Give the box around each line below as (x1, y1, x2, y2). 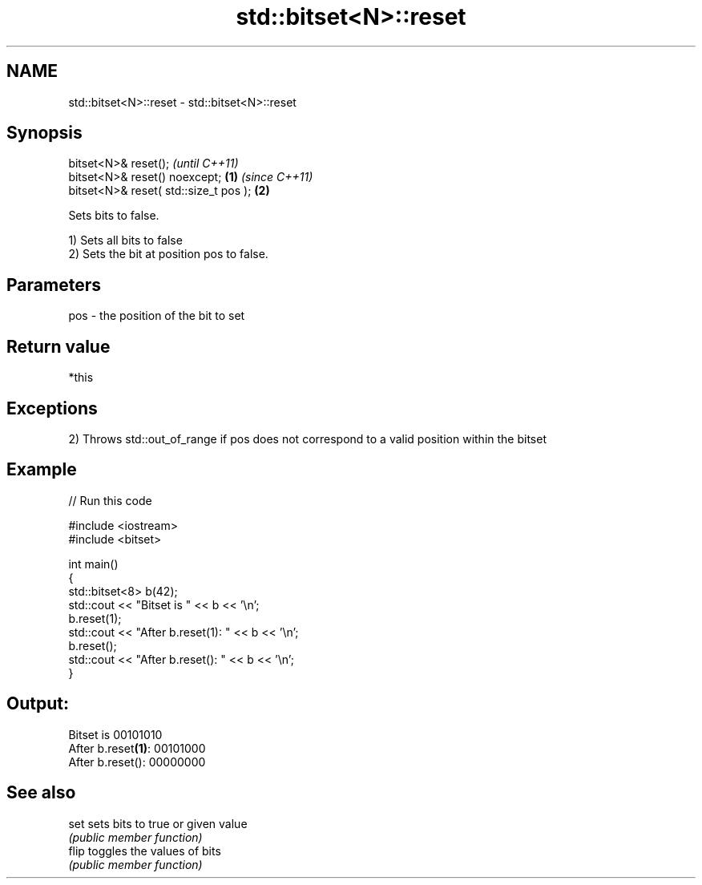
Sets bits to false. (68, 208, 159, 223)
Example (6, 459, 77, 480)
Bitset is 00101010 (68, 727, 163, 742)
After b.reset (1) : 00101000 (68, 741, 206, 755)
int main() (68, 556, 119, 571)
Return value (6, 336, 111, 357)
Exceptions (6, 398, 98, 418)
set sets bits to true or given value (68, 816, 248, 830)
